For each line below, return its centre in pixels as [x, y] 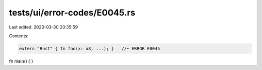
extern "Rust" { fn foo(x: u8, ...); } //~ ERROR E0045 [90, 49]
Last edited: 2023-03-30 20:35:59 [43, 27]
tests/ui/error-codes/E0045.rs [72, 13]
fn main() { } [21, 61]
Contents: [19, 36]
